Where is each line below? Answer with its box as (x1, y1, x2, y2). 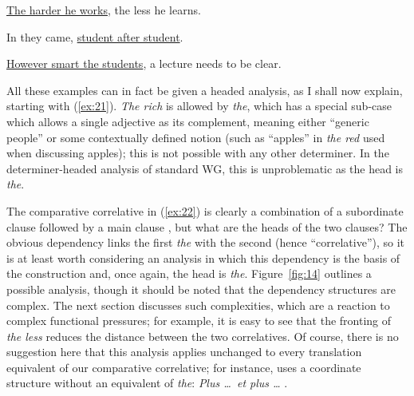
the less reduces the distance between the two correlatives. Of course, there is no (6, 327, 399, 344)
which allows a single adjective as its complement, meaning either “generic (6, 113, 369, 129)
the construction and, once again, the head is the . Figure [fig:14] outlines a (6, 265, 372, 282)
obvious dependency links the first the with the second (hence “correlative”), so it (6, 234, 405, 251)
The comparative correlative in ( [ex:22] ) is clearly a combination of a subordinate (6, 202, 404, 219)
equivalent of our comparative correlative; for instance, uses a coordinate (6, 358, 361, 375)
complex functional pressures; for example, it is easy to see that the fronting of (6, 312, 392, 329)
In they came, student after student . (6, 28, 183, 45)
